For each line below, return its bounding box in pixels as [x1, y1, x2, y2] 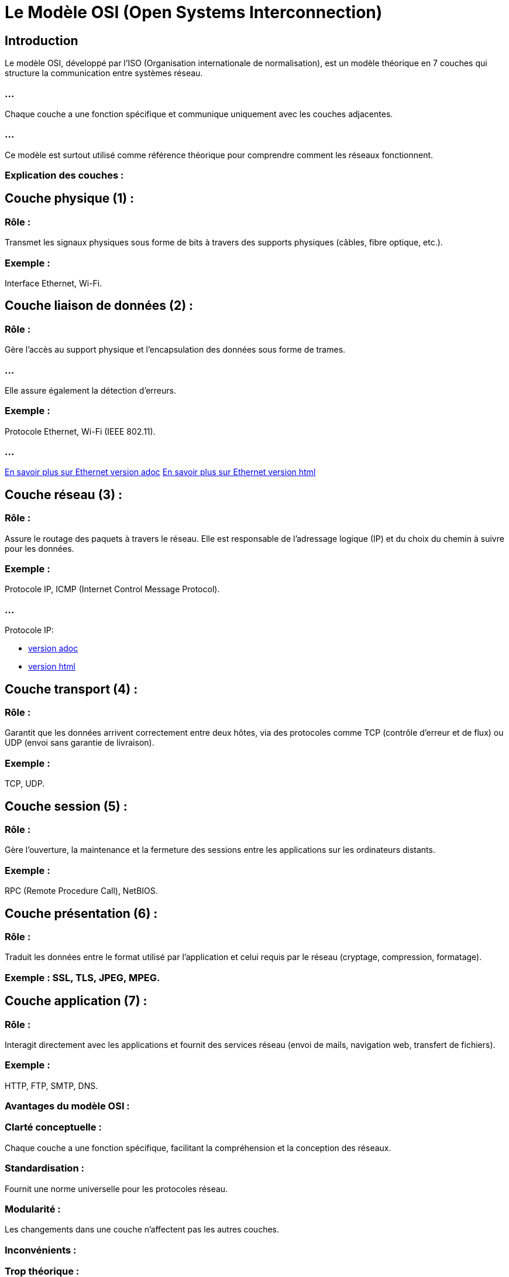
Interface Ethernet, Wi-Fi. [5, 278, 102, 289]
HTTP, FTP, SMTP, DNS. [5, 1080, 98, 1091]
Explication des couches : [5, 169, 124, 182]
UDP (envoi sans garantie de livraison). [5, 737, 154, 748]
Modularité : [5, 1203, 61, 1215]
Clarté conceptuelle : [5, 1121, 102, 1133]
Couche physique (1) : [5, 191, 135, 206]
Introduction [5, 33, 78, 48]
